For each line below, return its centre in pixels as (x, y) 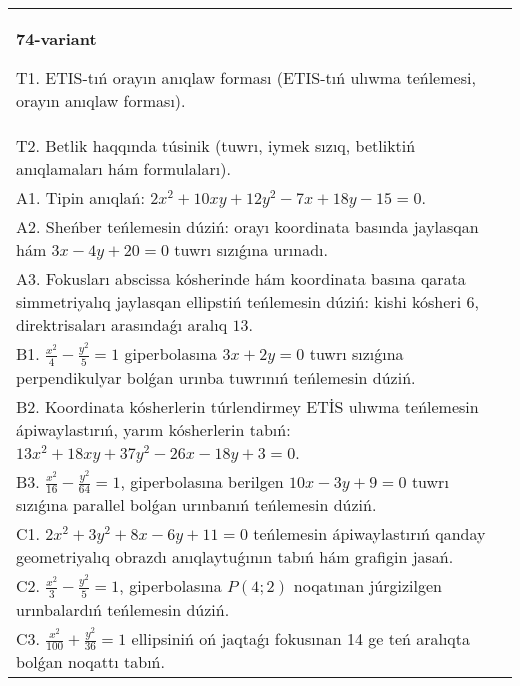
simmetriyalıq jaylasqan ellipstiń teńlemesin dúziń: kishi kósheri (239, 301)
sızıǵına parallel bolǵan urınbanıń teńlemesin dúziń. (196, 505)
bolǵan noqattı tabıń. (90, 662)
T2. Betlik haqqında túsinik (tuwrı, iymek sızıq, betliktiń (216, 145)
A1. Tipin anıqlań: (80, 197)
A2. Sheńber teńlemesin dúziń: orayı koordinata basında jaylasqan (247, 226)
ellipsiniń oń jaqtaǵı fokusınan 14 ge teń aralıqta (301, 638)
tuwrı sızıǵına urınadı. (251, 249)
